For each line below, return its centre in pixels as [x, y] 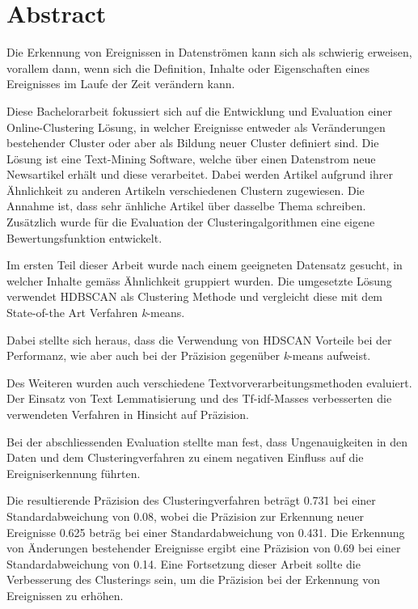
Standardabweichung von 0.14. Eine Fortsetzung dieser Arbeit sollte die [184, 563]
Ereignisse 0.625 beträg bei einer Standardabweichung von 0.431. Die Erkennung [206, 532]
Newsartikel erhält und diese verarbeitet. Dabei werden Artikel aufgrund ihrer [200, 174]
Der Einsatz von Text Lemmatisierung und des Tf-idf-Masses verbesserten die [199, 398]
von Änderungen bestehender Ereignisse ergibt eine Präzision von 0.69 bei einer [204, 548]
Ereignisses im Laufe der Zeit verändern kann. [121, 84]
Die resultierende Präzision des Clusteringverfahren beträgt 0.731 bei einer [191, 500]
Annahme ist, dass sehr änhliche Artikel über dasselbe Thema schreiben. [186, 206]
